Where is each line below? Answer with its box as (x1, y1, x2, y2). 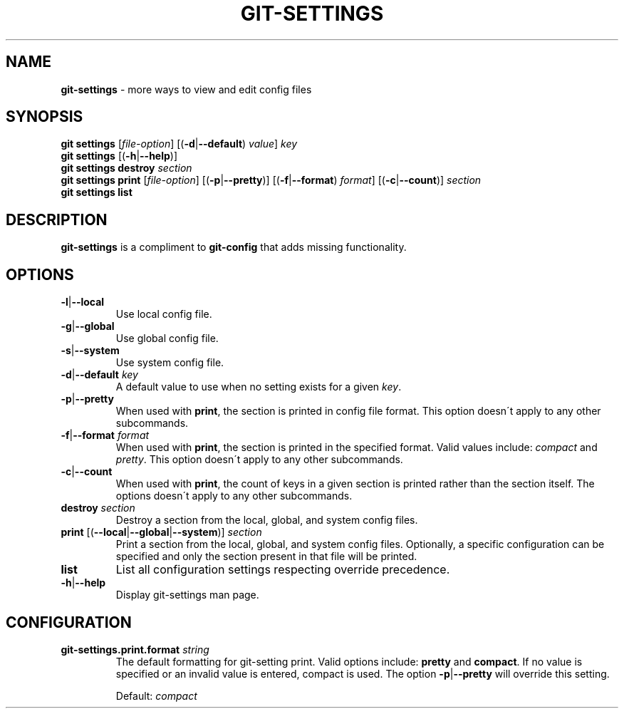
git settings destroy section (61, 162, 192, 175)
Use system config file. (115, 356, 224, 369)
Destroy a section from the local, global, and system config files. (115, 514, 418, 527)
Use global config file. (115, 332, 219, 345)
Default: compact (115, 689, 197, 702)
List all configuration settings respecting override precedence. (115, 562, 450, 577)
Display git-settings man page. (115, 589, 259, 601)
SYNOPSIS (6, 108, 83, 126)
